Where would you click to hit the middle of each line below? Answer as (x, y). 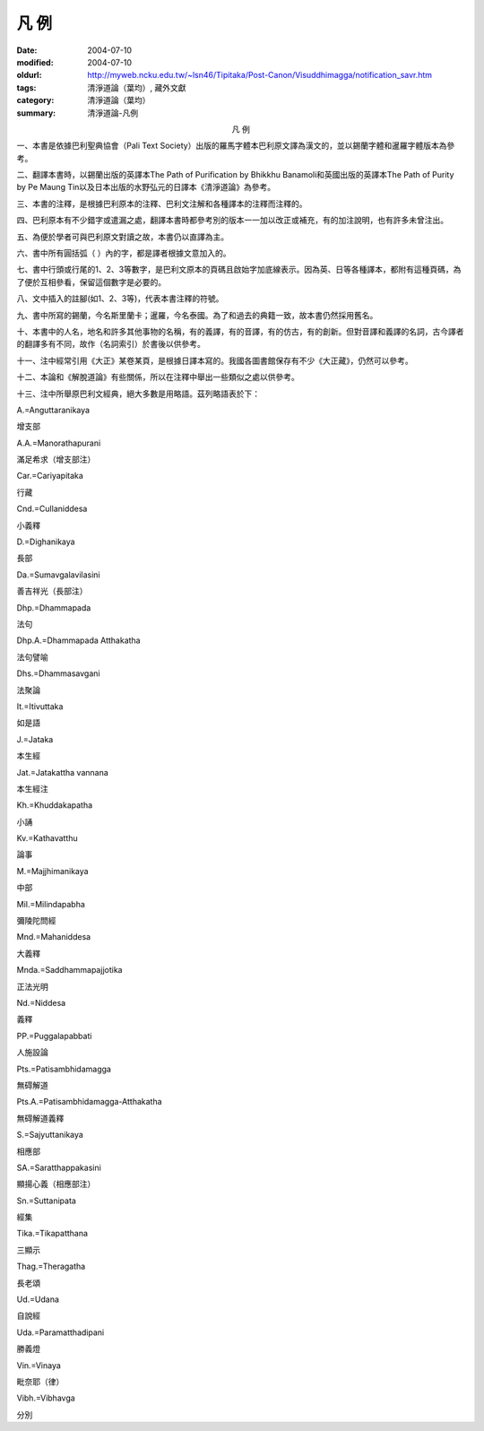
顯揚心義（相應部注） (56, 1184)
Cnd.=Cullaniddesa (52, 509)
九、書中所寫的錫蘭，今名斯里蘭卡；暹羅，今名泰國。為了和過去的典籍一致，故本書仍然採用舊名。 (197, 315)
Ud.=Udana (38, 1299)
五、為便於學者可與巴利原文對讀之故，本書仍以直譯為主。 (122, 237)
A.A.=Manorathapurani (59, 443)
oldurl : (29, 75)
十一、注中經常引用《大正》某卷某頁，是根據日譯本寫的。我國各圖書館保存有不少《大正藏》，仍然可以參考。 (215, 360)
